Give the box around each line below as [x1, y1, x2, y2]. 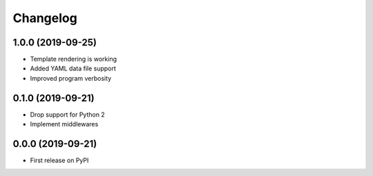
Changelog [12, 10, 77, 26]
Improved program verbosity [30, 74, 112, 82]
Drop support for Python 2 [30, 110, 105, 119]
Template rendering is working [30, 55, 117, 63]
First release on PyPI [30, 156, 89, 165]
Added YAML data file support [30, 64, 117, 72]
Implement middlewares [30, 120, 99, 128]
